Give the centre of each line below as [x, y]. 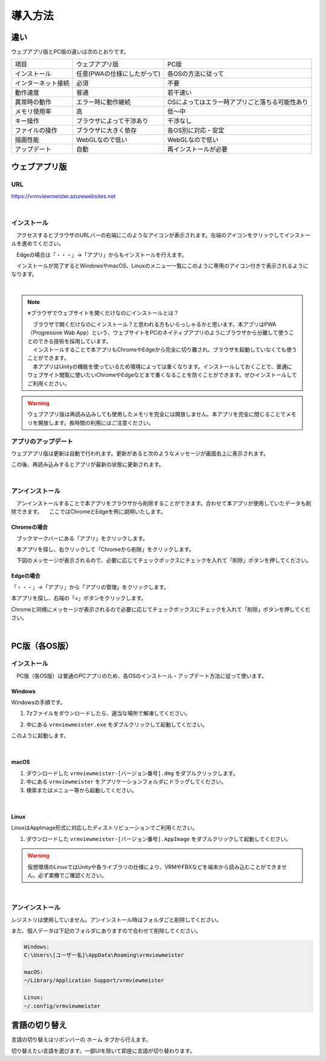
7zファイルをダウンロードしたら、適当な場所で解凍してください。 [108, 714]
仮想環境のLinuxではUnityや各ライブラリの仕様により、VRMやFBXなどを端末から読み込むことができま [155, 866]
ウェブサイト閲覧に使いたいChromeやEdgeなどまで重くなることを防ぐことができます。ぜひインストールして [162, 375]
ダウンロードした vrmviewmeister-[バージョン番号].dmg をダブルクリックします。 [132, 773]
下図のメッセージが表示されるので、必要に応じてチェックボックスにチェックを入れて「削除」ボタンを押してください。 [164, 560]
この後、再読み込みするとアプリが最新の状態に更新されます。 [88, 465]
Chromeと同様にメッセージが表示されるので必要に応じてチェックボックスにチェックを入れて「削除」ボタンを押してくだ [161, 609]
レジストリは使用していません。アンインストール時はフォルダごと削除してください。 [117, 920]
